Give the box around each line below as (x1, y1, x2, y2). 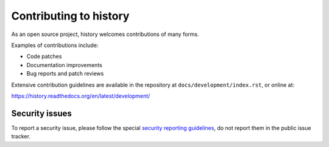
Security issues (11, 108, 73, 118)
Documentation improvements (26, 61, 103, 68)
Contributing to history (11, 9, 130, 23)
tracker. (11, 133, 30, 140)
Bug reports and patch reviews (26, 70, 104, 77)
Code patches (26, 52, 62, 60)
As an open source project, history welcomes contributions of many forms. (11, 30, 199, 38)
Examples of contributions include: (11, 41, 99, 49)
